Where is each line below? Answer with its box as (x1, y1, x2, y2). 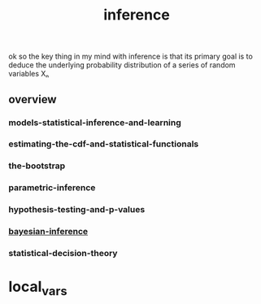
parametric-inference (8, 182, 96, 193)
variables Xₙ (8, 69, 50, 79)
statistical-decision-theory (8, 248, 118, 259)
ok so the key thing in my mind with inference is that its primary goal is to (8, 51, 254, 62)
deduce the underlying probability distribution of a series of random (8, 60, 236, 70)
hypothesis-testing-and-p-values (8, 204, 146, 215)
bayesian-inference (8, 226, 89, 237)
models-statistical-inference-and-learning (8, 116, 181, 128)
